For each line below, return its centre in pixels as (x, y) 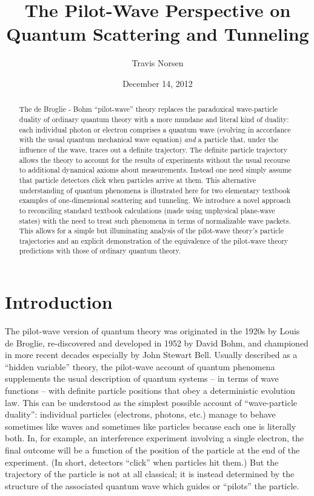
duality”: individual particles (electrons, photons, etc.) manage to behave (140, 414)
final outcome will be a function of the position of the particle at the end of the (152, 450)
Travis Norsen (158, 63)
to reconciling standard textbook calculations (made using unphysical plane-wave (147, 210)
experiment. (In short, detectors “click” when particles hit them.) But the (142, 462)
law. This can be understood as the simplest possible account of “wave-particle (151, 402)
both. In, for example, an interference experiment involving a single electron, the (155, 438)
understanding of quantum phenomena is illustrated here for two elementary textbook (155, 190)
